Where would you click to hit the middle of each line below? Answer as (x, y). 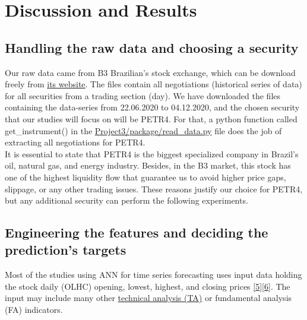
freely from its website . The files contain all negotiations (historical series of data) (153, 84)
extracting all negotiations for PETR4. (75, 142)
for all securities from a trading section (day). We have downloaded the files (143, 95)
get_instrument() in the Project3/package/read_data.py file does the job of (143, 130)
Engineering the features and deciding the (137, 232)
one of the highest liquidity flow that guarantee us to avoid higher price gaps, (145, 177)
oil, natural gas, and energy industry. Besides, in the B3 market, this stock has (148, 165)
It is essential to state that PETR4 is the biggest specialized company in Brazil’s (152, 153)
